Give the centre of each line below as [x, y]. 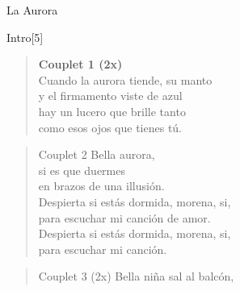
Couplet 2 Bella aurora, [97, 154]
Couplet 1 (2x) [80, 64]
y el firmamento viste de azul [110, 96]
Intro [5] [25, 37]
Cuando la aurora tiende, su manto [125, 79]
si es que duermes [82, 170]
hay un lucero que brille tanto [112, 111]
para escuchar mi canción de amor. [124, 217]
